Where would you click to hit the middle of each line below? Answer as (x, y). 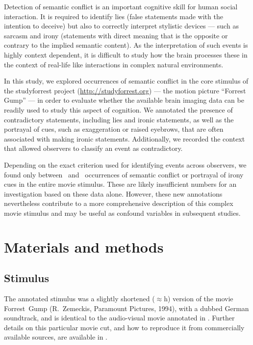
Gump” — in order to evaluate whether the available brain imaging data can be (124, 100)
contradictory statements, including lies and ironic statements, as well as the (119, 119)
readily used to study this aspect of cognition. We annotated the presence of (118, 109)
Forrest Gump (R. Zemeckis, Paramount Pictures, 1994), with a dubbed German (126, 308)
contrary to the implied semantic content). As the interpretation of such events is (126, 45)
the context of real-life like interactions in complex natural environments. (114, 64)
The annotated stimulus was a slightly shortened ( (79, 299)
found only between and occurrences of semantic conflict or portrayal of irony (124, 174)
